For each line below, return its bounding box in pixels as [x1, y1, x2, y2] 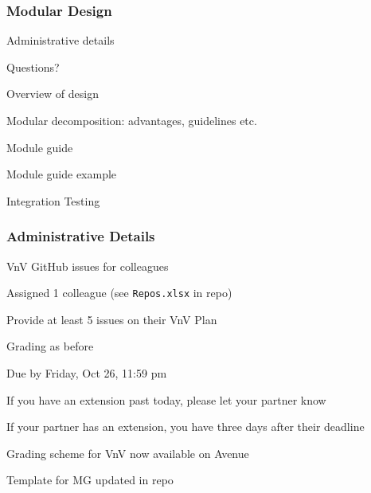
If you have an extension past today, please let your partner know [6, 391, 326, 408]
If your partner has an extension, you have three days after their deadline [6, 418, 365, 435]
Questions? [6, 58, 60, 75]
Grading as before [6, 338, 94, 354]
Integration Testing [6, 192, 100, 209]
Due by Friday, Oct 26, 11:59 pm [6, 365, 167, 381]
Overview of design [6, 85, 100, 102]
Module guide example [6, 166, 117, 182]
